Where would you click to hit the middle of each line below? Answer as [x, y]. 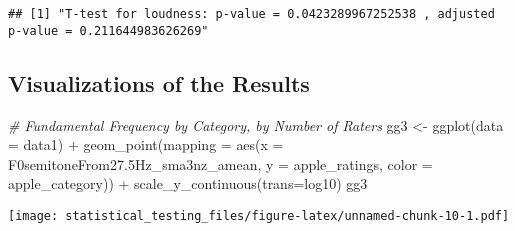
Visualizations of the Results [159, 82]
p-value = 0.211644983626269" [108, 30]
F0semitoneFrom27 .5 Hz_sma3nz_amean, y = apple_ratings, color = [220, 163]
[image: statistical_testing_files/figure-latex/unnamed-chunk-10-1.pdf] [259, 215]
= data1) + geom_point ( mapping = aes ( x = [146, 144]
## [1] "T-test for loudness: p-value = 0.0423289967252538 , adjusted [251, 14]
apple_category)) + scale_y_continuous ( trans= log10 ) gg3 [188, 183]
